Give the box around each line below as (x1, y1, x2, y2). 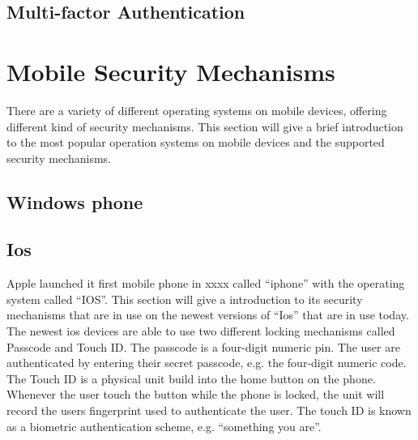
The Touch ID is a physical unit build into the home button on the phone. (6, 370, 376, 387)
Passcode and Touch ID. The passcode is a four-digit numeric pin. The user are (6, 338, 400, 355)
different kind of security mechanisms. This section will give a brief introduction (6, 117, 403, 135)
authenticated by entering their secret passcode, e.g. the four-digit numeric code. (6, 354, 407, 371)
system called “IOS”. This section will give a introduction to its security (6, 290, 363, 307)
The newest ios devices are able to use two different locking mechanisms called (6, 323, 395, 340)
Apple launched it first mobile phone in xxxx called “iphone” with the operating (6, 275, 405, 292)
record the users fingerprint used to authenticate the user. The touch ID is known (6, 402, 412, 419)
